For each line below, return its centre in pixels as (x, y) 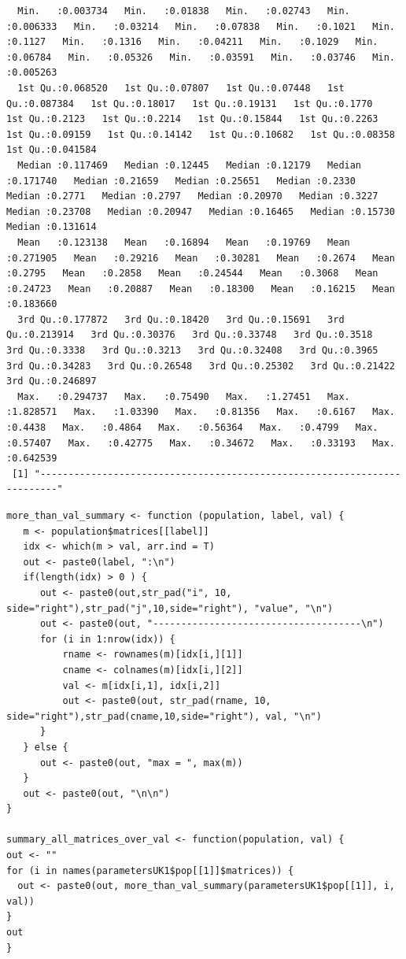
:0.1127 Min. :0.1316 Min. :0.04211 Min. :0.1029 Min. (192, 42)
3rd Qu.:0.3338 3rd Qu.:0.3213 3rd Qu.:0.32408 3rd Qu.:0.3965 (192, 351)
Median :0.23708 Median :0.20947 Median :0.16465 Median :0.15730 (201, 211)
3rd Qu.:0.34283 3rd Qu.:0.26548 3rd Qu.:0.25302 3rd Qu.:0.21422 (201, 366)
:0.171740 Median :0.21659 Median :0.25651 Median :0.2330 (181, 181)
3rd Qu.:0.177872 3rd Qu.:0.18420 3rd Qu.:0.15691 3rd (181, 319)
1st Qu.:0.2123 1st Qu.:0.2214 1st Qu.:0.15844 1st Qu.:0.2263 (192, 119)
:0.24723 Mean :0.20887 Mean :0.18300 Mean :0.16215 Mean (201, 289)
